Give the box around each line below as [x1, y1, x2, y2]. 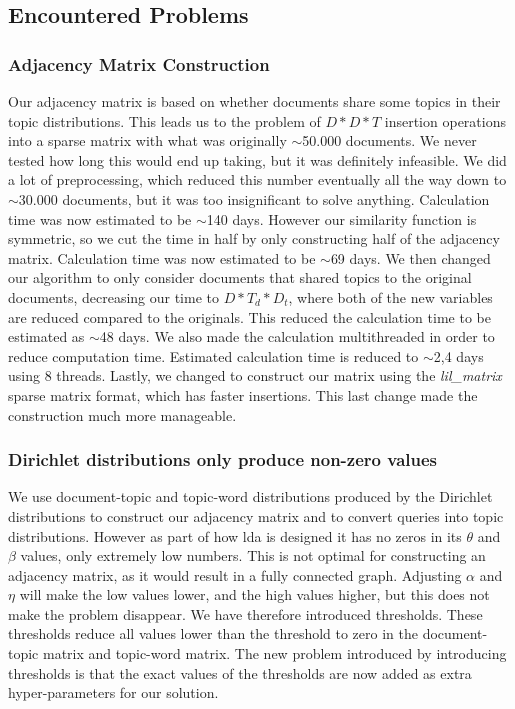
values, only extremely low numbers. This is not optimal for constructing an [20, 545, 486, 566]
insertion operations [384, 110, 506, 131]
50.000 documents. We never [302, 130, 477, 151]
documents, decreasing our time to [8, 286, 219, 307]
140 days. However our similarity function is [206, 208, 477, 229]
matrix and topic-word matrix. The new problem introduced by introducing [42, 643, 507, 664]
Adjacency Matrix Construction [8, 51, 270, 76]
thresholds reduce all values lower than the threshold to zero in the [8, 623, 418, 644]
